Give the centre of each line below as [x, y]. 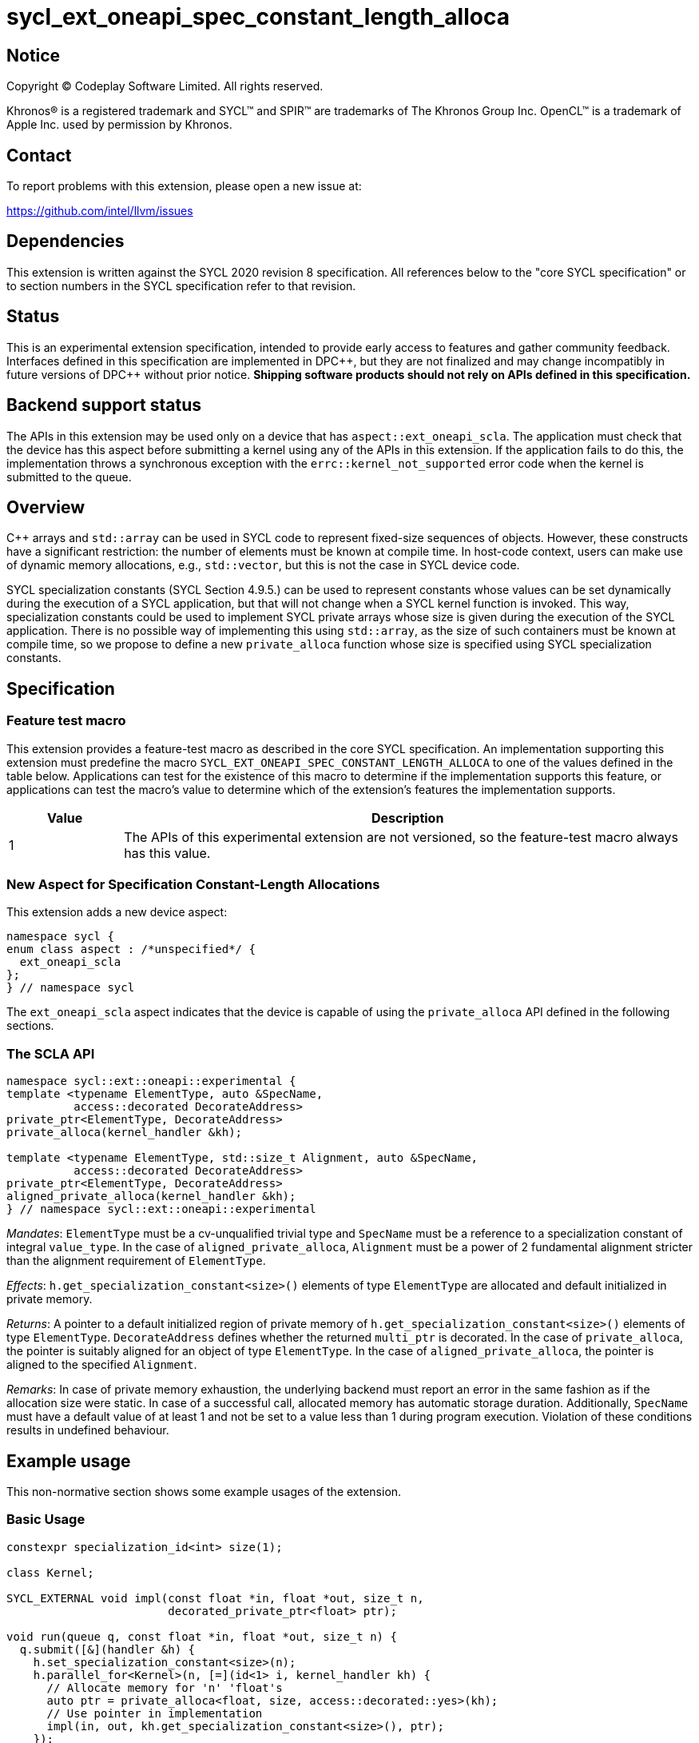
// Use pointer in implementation [155, 1713]
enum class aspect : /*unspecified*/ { [131, 949]
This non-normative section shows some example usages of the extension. [204, 1491]
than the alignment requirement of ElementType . [136, 1261]
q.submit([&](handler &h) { [107, 1649]
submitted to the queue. [69, 477]
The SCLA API [51, 1053]
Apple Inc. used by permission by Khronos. [119, 125]
